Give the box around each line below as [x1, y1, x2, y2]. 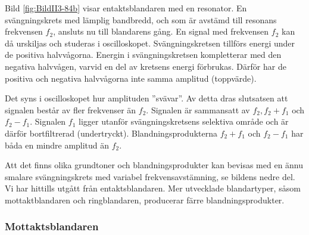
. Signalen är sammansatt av [146, 103, 250, 116]
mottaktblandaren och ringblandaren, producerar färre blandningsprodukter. [5, 193, 285, 206]
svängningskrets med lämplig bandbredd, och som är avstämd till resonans [5, 13, 277, 26]
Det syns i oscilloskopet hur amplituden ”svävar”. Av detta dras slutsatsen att [5, 92, 288, 104]
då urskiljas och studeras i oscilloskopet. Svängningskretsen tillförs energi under [5, 36, 295, 49]
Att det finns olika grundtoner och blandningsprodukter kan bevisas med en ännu [5, 159, 304, 171]
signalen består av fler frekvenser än [5, 103, 136, 116]
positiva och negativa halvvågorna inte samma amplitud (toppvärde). [5, 72, 257, 84]
